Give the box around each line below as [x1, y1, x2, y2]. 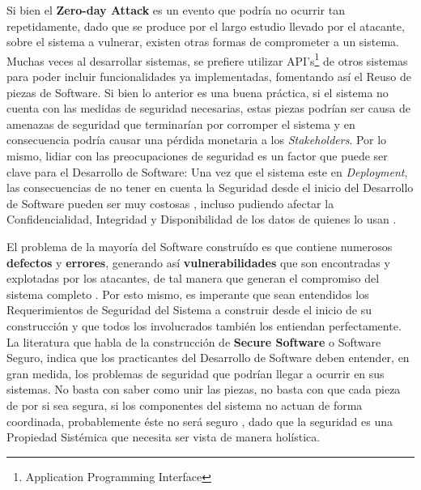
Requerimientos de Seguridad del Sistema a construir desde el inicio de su [6, 301, 372, 318]
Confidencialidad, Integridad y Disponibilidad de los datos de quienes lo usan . [6, 211, 397, 228]
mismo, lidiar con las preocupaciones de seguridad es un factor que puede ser [6, 147, 388, 164]
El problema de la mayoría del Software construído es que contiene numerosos [6, 237, 393, 254]
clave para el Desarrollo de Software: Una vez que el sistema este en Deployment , [6, 163, 408, 180]
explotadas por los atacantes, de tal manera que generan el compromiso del [6, 270, 380, 287]
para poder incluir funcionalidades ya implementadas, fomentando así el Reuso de [6, 68, 411, 85]
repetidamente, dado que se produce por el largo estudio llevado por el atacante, [6, 17, 405, 34]
